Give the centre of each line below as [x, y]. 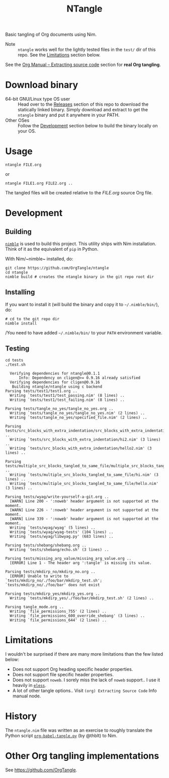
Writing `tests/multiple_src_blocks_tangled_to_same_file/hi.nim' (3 [84, 475]
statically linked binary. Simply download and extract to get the [83, 110]
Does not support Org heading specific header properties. [73, 669]
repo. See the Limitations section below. [59, 55]
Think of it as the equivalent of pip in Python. [52, 249]
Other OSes [17, 120]
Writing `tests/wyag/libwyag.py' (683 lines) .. [62, 536]
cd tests [14, 360]
